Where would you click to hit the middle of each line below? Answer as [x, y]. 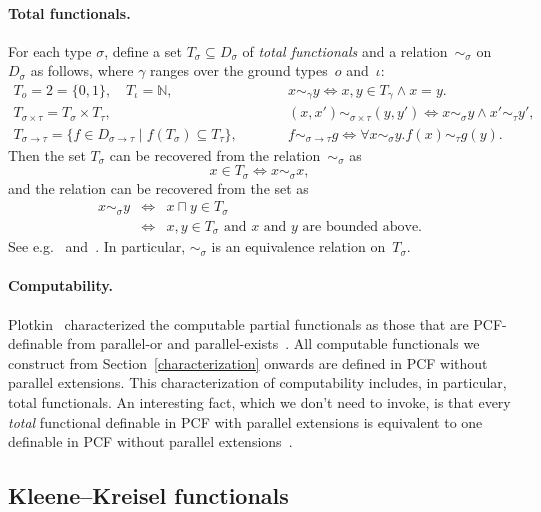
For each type [50, 50]
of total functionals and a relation [345, 50]
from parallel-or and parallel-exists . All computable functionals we [273, 343]
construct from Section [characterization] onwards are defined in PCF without [248, 362]
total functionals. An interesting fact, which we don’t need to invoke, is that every [259, 401]
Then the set [47, 154]
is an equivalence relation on [298, 246]
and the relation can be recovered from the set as [158, 187]
